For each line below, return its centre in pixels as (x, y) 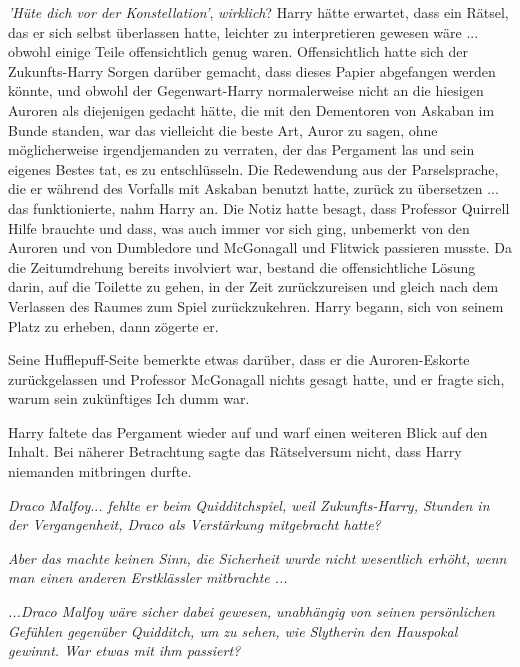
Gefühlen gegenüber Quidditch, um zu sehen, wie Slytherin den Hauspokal (233, 630)
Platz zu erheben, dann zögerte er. (113, 325)
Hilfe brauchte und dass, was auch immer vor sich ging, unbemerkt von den (239, 227)
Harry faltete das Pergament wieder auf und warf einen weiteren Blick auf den (248, 431)
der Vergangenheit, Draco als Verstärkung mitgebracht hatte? (194, 524)
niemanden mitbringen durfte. (100, 471)
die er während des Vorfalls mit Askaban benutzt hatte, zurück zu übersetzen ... (253, 188)
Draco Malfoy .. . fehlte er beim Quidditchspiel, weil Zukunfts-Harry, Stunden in (249, 504)
